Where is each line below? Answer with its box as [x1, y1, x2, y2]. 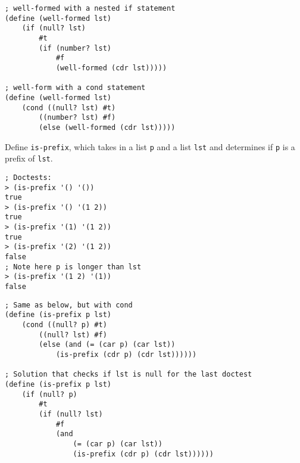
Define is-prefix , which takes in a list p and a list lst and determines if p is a [5, 140, 295, 153]
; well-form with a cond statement [5, 83, 146, 92]
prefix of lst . [5, 152, 53, 164]
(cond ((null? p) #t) [21, 321, 107, 330]
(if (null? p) [21, 390, 77, 399]
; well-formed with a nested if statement [5, 4, 176, 13]
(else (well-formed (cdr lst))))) [39, 123, 176, 132]
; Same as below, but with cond [5, 300, 133, 309]
